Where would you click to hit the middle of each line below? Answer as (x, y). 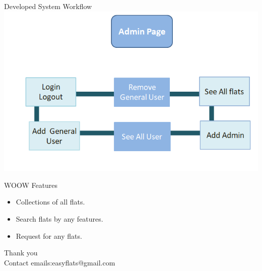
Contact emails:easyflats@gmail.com (60, 262)
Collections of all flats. (50, 202)
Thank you (21, 253)
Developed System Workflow (48, 6)
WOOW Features (31, 185)
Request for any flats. (49, 235)
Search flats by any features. (59, 219)
